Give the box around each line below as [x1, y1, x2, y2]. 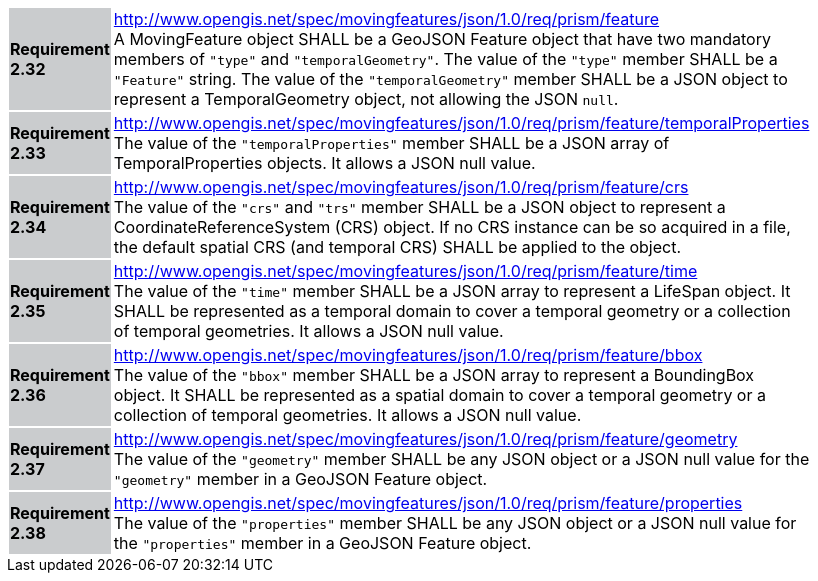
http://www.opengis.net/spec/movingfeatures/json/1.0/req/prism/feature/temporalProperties [113, 113, 810, 133]
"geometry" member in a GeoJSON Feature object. [113, 469, 488, 489]
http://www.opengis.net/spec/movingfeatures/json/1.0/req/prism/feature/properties [113, 493, 743, 513]
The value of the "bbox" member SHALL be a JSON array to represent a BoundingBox [113, 365, 755, 385]
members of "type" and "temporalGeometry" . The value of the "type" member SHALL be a [113, 49, 778, 69]
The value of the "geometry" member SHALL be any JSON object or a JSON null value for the [113, 449, 810, 469]
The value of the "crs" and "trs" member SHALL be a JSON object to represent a [113, 197, 726, 217]
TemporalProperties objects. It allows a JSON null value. [113, 153, 536, 173]
